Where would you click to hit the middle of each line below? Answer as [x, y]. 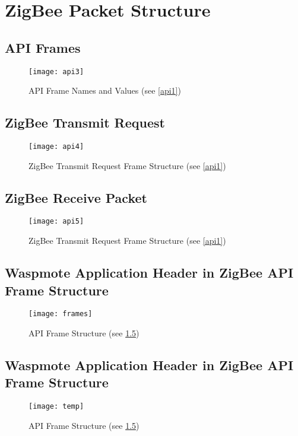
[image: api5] [56, 222]
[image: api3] [56, 71]
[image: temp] [56, 407]
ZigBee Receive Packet [76, 197]
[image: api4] [56, 147]
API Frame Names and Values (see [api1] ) [105, 90]
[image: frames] [61, 314]
